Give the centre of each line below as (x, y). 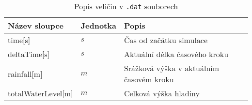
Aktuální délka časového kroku (176, 54)
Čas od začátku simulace (166, 40)
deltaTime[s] (29, 54)
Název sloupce (36, 25)
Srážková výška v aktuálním (172, 68)
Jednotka (98, 25)
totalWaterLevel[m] (40, 93)
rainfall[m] (25, 74)
